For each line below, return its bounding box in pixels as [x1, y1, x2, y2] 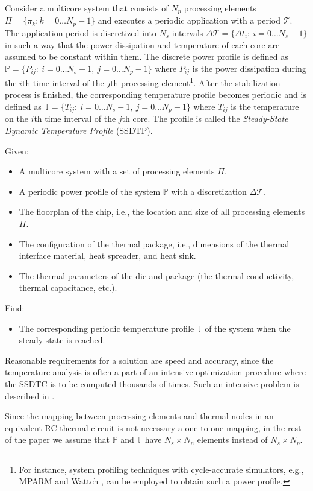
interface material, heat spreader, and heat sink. [19, 249, 196, 262]
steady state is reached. [19, 334, 105, 346]
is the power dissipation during [192, 62, 306, 74]
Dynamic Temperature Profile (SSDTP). [5, 124, 153, 137]
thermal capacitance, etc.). [19, 281, 117, 294]
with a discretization [171, 185, 247, 197]
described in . [5, 389, 55, 402]
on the [5, 112, 28, 125]
